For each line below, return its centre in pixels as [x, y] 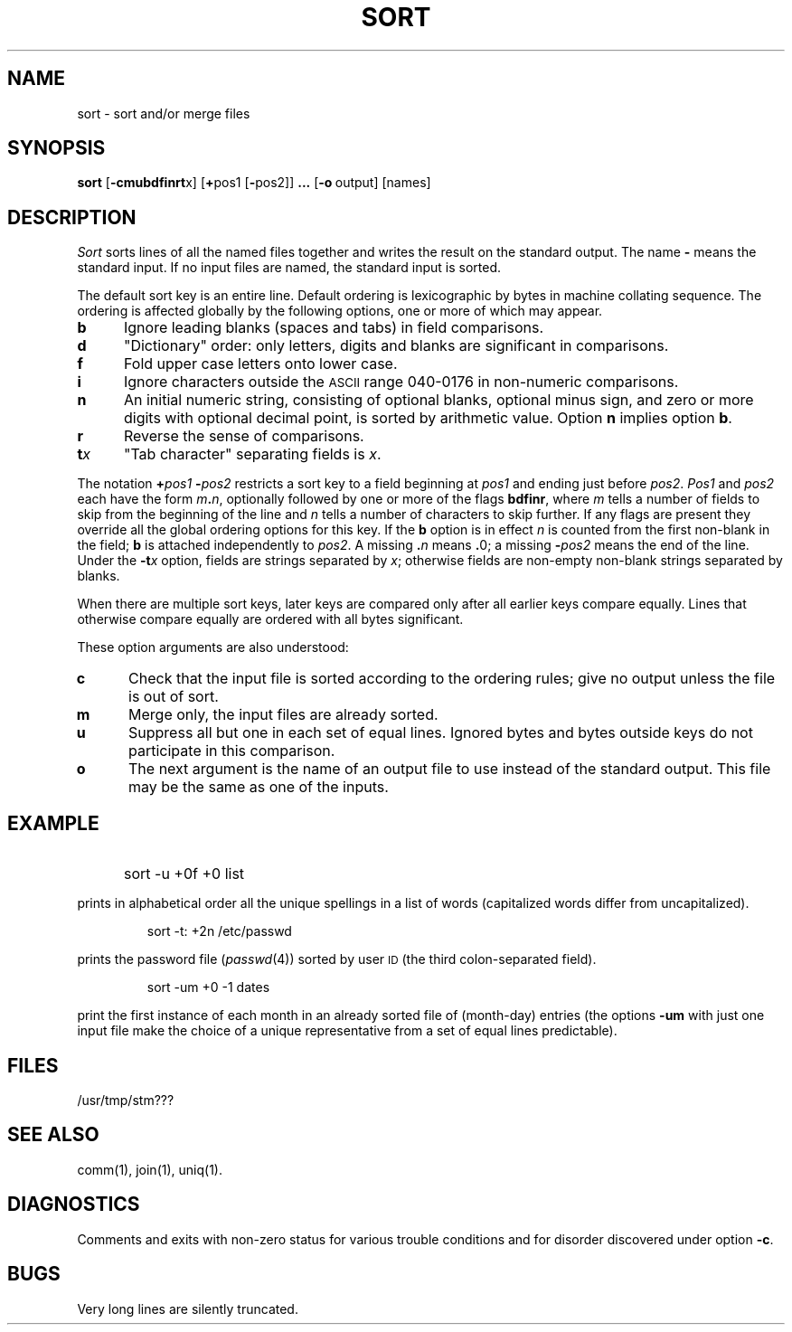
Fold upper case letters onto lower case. [260, 364]
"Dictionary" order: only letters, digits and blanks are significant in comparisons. [396, 346]
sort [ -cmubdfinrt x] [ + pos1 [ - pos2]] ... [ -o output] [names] [254, 183]
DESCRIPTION [72, 217]
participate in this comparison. [232, 751]
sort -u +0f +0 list [184, 874]
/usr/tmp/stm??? [126, 1100]
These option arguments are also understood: [213, 647]
